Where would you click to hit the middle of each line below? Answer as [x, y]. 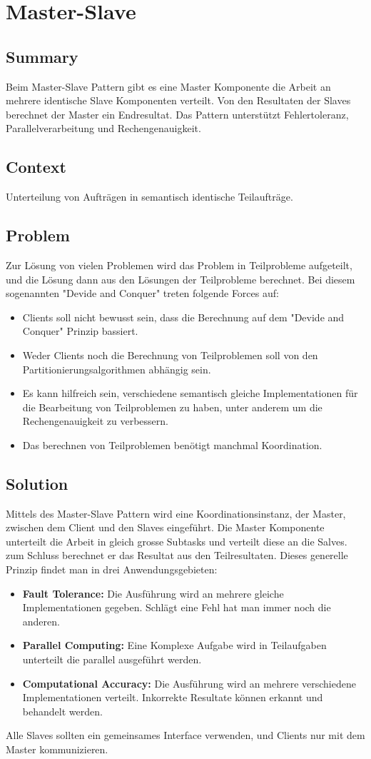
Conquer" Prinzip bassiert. [80, 331]
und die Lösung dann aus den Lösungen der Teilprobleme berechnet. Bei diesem [181, 279]
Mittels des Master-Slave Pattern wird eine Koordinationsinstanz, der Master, [176, 513]
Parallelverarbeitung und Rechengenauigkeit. [103, 128]
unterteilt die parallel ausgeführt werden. [112, 659]
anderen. [41, 621]
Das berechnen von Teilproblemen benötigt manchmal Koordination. [172, 444]
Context [36, 167]
